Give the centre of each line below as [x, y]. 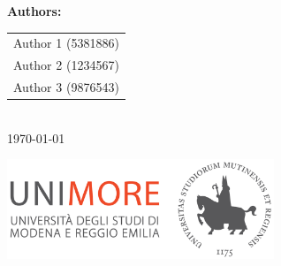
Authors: [34, 11]
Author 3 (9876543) [66, 87]
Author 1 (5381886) [66, 43]
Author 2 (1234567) [66, 65]
